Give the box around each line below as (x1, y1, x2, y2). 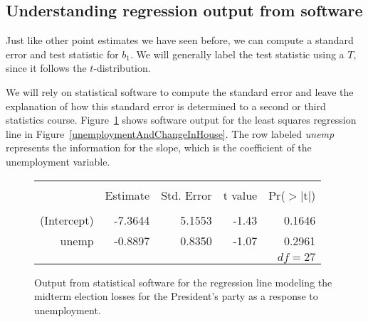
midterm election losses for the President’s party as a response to (34, 289, 318, 304)
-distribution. (93, 60, 151, 75)
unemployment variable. (6, 154, 110, 168)
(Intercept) (40, 211, 94, 228)
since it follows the (6, 60, 87, 75)
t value (223, 186, 258, 203)
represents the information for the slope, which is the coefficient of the (6, 140, 312, 155)
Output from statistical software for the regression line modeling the (34, 274, 332, 289)
